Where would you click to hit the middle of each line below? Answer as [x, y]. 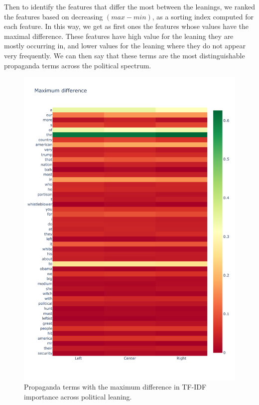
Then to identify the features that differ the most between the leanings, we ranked [129, 6]
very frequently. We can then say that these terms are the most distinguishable [125, 55]
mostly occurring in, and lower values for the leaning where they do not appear [125, 46]
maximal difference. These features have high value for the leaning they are [119, 36]
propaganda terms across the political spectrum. [78, 65]
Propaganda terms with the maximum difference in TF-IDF [115, 387]
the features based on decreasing [54, 16]
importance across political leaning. [78, 396]
